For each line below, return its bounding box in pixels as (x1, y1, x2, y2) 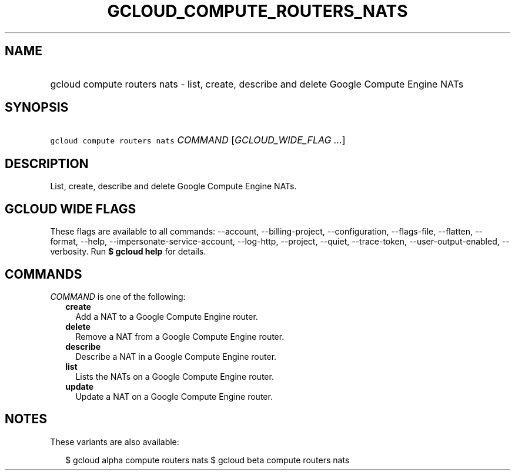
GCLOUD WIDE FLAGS (5, 201, 136, 216)
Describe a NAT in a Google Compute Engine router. (75, 351, 277, 362)
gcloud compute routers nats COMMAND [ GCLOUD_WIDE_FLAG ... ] (50, 134, 346, 146)
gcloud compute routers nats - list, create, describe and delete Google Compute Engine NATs (50, 78, 464, 90)
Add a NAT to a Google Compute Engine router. (75, 311, 258, 322)
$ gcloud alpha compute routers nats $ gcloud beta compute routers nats (65, 454, 350, 465)
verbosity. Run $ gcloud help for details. (50, 246, 206, 257)
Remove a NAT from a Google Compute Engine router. (75, 331, 285, 342)
